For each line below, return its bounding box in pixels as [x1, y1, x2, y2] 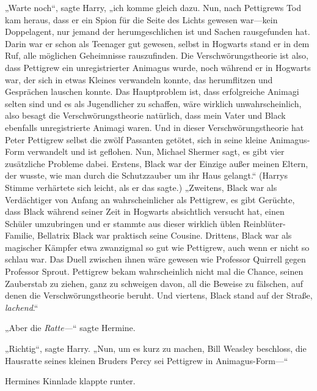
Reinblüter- [243, 217, 286, 229]
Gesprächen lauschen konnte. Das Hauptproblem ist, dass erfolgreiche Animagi [5, 85, 299, 98]
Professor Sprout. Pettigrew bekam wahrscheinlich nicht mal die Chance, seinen [5, 265, 304, 278]
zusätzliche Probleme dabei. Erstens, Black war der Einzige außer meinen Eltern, [5, 157, 308, 169]
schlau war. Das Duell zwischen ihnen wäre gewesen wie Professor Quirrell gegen [5, 253, 306, 266]
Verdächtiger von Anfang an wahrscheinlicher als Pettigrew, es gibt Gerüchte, [5, 193, 295, 206]
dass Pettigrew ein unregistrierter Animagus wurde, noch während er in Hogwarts [5, 61, 311, 73]
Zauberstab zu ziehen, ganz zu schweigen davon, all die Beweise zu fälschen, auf [5, 277, 304, 289]
